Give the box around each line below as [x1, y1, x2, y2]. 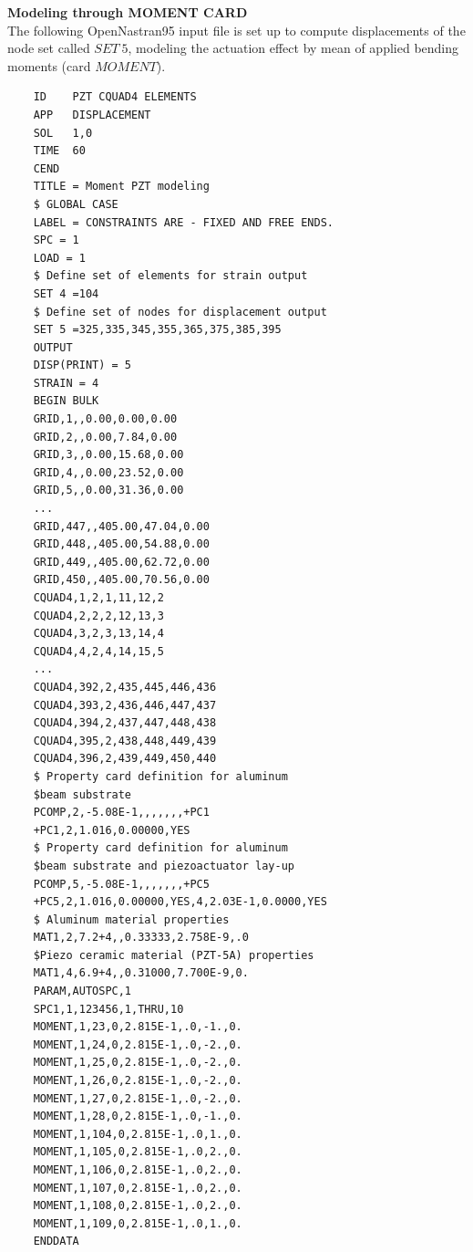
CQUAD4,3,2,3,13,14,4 [33, 627, 164, 641]
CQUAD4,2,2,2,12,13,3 [33, 609, 164, 622]
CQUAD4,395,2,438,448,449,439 [33, 734, 217, 747]
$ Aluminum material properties [33, 913, 230, 926]
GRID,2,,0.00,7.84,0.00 [33, 430, 178, 443]
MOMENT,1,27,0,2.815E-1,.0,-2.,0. [33, 1091, 242, 1105]
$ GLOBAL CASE [33, 197, 118, 211]
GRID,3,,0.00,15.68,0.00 [33, 448, 184, 462]
